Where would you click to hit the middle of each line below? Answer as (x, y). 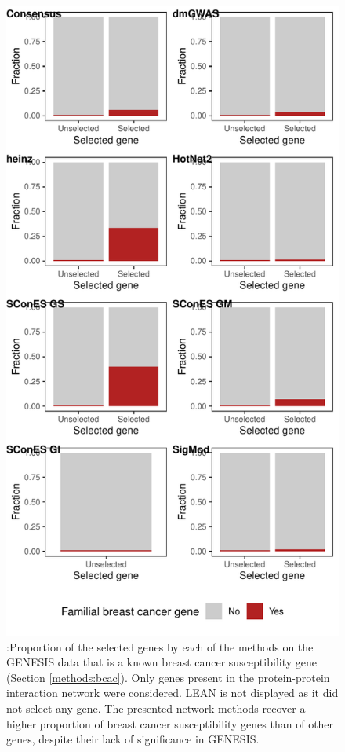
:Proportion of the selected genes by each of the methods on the (160, 646)
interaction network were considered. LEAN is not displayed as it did (172, 693)
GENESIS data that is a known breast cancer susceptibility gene (162, 662)
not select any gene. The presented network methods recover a (156, 708)
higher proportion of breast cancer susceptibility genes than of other (170, 723)
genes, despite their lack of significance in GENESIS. (133, 739)
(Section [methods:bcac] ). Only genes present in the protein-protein (168, 677)
